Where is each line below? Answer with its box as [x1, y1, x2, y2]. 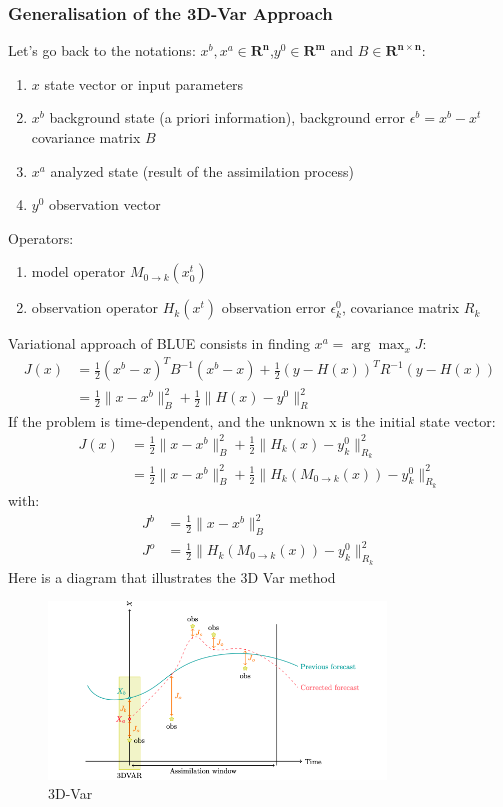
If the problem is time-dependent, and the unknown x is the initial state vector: [8, 410, 496, 431]
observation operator [31, 297, 159, 318]
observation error [221, 297, 326, 318]
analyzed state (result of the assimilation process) [50, 160, 354, 181]
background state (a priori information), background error [49, 107, 405, 128]
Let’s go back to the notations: [8, 40, 196, 61]
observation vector [49, 194, 161, 215]
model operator [31, 261, 126, 282]
